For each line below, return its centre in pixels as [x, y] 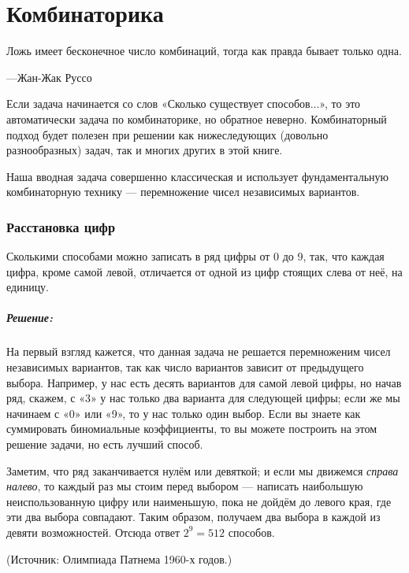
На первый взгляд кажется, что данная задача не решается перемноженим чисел [199, 351]
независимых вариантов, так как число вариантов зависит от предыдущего [185, 367]
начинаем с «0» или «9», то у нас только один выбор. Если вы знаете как [184, 413]
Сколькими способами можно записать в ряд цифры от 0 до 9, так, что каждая [195, 256]
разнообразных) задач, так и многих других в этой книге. [145, 150]
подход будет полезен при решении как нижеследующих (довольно [167, 134]
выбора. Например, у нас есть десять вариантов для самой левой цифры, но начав [204, 382]
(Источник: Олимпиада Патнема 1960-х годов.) [119, 558]
